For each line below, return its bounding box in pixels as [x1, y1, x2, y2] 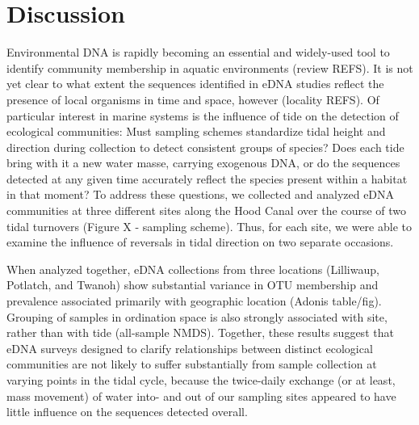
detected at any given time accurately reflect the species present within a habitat [6, 170, 408, 187]
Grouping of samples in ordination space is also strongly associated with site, [6, 308, 388, 325]
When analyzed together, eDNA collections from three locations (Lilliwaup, [6, 260, 379, 277]
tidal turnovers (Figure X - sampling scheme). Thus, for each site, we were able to [6, 217, 412, 234]
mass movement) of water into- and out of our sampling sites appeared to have [6, 387, 396, 404]
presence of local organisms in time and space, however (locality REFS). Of [6, 90, 379, 107]
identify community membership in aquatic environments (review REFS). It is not [6, 59, 413, 76]
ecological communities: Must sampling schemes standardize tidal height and [6, 123, 386, 140]
